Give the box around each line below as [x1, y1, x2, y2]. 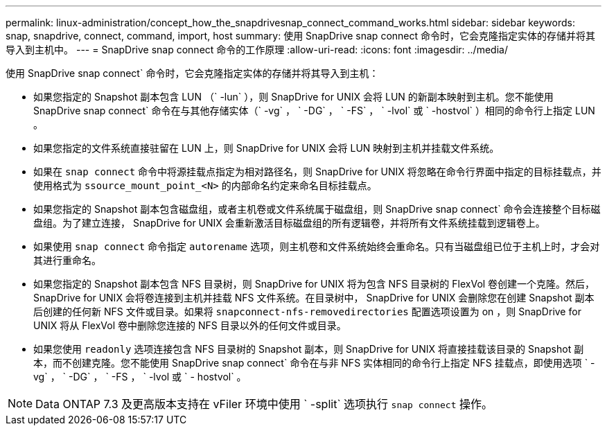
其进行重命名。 [33, 254, 101, 266]
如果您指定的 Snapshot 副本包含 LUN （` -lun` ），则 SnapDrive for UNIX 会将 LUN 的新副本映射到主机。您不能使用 [33, 91, 554, 103]
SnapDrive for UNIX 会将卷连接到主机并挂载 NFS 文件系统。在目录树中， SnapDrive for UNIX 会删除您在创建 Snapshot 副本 [33, 292, 595, 304]
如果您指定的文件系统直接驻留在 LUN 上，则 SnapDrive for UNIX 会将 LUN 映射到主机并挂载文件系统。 [33, 142, 500, 154]
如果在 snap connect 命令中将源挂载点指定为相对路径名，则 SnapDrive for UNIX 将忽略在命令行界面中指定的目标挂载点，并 [33, 166, 601, 177]
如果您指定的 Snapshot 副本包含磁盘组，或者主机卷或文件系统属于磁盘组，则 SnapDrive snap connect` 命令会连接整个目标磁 [33, 203, 601, 215]
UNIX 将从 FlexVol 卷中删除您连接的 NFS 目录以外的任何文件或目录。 [33, 319, 346, 331]
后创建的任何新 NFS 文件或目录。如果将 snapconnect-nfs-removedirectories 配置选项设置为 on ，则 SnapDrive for [33, 306, 581, 317]
